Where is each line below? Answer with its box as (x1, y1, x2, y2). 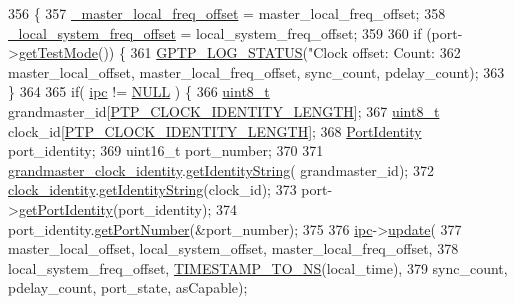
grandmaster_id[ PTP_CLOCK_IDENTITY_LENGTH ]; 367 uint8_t (8, 100, 440, 121)
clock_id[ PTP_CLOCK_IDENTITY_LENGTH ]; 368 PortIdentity (8, 120, 422, 141)
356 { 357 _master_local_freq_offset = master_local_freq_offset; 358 (8, 3, 446, 23)
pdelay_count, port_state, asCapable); (8, 277, 248, 298)
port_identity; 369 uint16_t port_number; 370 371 (8, 140, 324, 161)
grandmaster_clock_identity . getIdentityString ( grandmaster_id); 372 (8, 159, 434, 180)
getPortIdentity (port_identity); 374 (18, 198, 237, 219)
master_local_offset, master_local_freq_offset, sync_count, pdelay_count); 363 (8, 61, 505, 82)
